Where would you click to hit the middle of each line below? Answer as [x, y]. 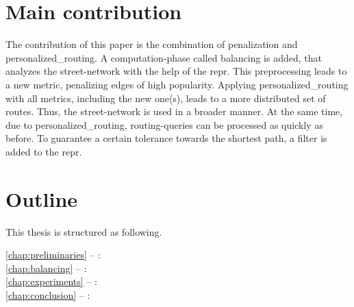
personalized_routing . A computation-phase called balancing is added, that [164, 57]
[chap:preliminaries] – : [53, 255]
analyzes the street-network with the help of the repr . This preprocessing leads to [176, 71]
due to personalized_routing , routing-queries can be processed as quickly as [164, 124]
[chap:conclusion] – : [48, 294]
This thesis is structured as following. [84, 231]
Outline [42, 198]
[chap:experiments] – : [51, 281]
